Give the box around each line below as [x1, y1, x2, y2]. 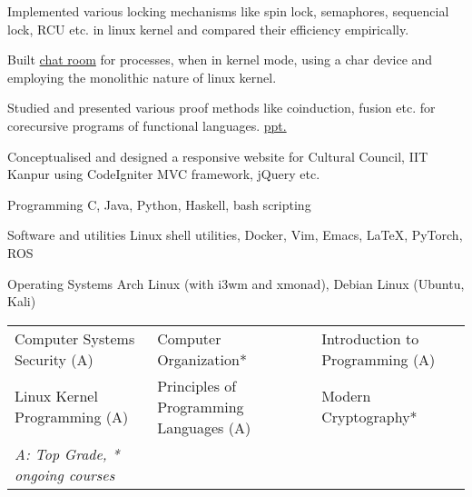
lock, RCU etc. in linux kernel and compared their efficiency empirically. [7, 19, 409, 38]
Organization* [157, 348, 247, 370]
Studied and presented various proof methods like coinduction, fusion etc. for [7, 98, 436, 117]
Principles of [157, 374, 237, 396]
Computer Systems [15, 327, 135, 349]
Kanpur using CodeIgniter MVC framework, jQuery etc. [7, 164, 320, 184]
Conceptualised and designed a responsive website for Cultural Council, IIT [7, 146, 428, 165]
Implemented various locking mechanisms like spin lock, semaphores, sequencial [7, 2, 449, 20]
